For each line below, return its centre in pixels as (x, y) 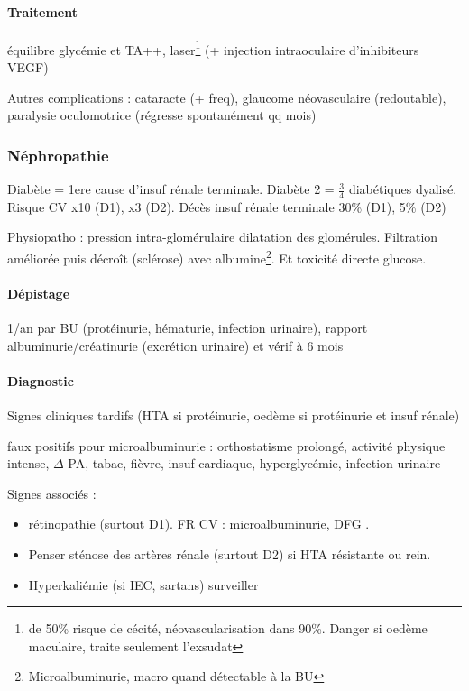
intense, (28, 463)
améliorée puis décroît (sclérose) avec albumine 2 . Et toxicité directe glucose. (217, 257)
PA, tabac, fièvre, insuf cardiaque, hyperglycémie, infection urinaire (254, 463)
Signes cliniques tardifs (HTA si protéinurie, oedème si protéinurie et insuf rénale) (234, 415)
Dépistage (39, 293)
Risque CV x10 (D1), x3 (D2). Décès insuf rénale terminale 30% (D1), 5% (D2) (227, 206)
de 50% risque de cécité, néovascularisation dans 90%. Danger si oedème (228, 628)
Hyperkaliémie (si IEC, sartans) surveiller (143, 584)
